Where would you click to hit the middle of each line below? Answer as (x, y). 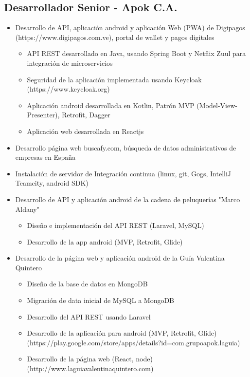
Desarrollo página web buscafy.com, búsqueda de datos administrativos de (126, 147)
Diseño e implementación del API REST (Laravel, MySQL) (116, 225)
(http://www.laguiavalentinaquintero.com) (90, 368)
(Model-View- (217, 105)
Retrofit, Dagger (86, 115)
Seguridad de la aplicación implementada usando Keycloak (114, 79)
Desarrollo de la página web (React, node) (90, 359)
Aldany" (27, 209)
